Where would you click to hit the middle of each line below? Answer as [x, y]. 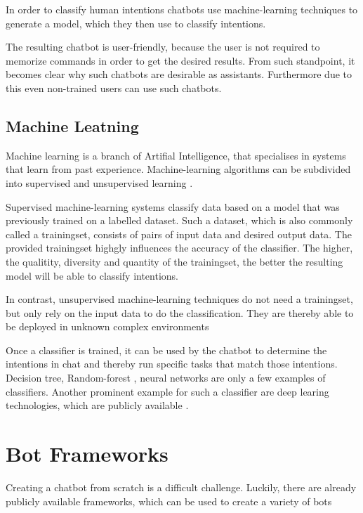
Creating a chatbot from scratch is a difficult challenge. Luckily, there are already [181, 487]
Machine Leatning [72, 125]
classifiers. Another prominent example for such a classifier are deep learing [167, 391]
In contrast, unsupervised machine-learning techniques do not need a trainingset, [179, 299]
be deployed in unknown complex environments [107, 326]
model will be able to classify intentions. [92, 275]
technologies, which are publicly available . [97, 405]
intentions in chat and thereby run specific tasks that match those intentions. [172, 364]
